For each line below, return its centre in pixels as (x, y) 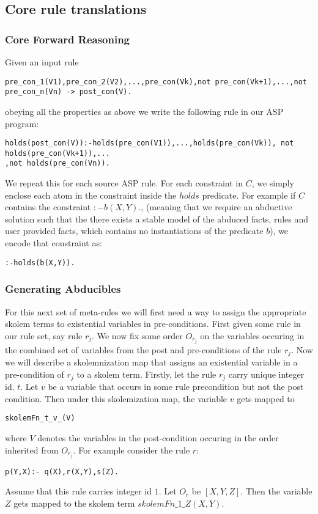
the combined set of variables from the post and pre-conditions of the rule (143, 349)
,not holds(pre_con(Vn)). (57, 163)
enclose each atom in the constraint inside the (91, 195)
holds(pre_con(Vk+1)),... (57, 153)
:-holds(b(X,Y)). (40, 263)
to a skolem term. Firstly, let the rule (146, 374)
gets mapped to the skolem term (74, 503)
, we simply (273, 183)
